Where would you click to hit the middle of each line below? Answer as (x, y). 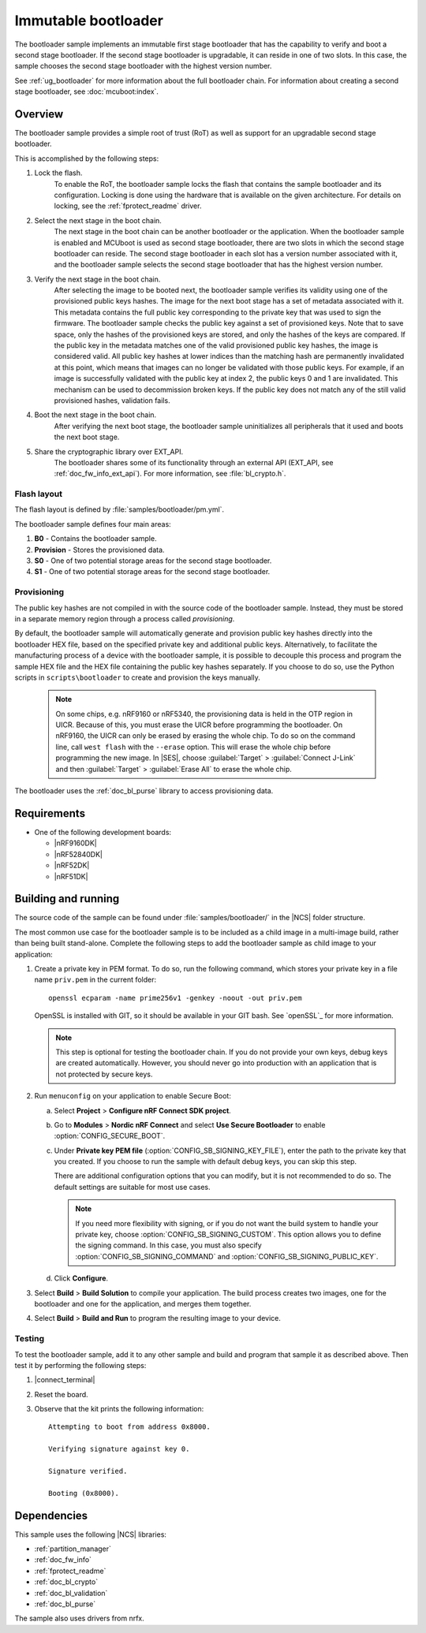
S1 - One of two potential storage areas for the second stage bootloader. (152, 572)
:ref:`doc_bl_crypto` (66, 1582)
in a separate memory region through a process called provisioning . (125, 618)
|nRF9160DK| (76, 843)
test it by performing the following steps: (80, 1365)
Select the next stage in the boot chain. (98, 220)
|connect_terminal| (65, 1380)
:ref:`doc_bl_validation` (71, 1593)
